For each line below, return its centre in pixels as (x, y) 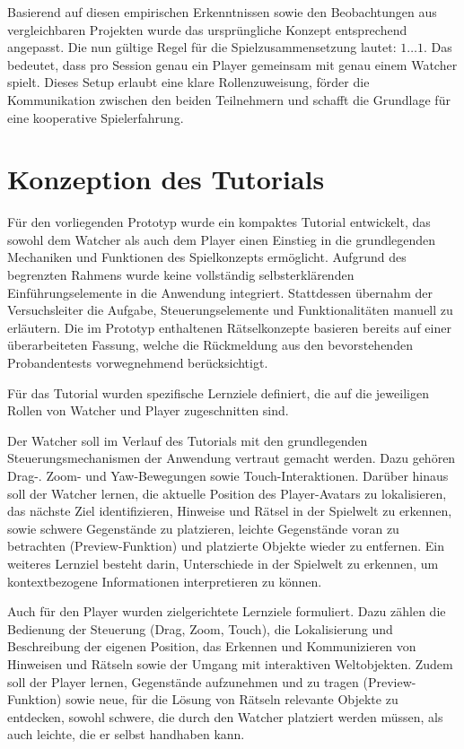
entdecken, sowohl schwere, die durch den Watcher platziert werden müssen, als (225, 716)
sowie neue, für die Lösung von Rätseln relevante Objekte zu (232, 699)
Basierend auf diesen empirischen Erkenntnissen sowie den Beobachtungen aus (222, 12)
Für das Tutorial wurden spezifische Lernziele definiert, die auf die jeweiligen (218, 392)
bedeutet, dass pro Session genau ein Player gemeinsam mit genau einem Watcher (232, 64)
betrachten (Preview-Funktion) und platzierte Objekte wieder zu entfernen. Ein (226, 546)
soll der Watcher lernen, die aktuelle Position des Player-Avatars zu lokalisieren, (227, 493)
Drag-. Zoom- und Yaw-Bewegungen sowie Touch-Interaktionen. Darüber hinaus (228, 475)
